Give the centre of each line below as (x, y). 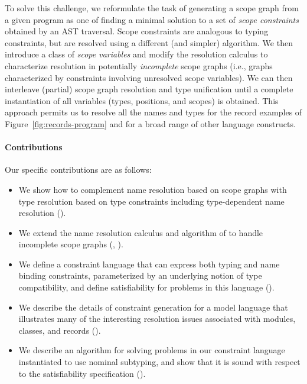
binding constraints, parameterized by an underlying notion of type (140, 275)
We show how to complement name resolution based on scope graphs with (153, 189)
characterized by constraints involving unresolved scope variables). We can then (149, 77)
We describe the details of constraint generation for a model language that (153, 307)
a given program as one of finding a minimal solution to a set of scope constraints (152, 19)
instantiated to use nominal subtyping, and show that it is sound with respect (159, 362)
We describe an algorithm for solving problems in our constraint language (152, 350)
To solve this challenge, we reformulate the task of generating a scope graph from (152, 8)
